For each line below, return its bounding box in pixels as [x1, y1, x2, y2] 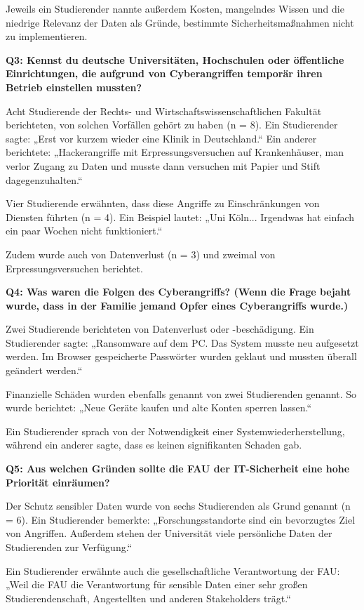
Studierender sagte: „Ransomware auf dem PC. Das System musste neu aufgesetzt [6, 335, 359, 350]
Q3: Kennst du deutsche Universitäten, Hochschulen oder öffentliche [6, 52, 344, 67]
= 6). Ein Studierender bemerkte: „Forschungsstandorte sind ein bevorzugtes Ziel [6, 512, 356, 526]
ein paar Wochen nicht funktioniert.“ [6, 223, 163, 238]
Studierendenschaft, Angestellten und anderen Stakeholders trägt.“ [6, 590, 291, 605]
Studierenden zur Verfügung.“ [6, 540, 133, 554]
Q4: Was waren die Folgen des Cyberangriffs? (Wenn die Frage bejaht [6, 284, 351, 299]
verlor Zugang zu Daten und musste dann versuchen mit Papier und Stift [6, 158, 321, 173]
